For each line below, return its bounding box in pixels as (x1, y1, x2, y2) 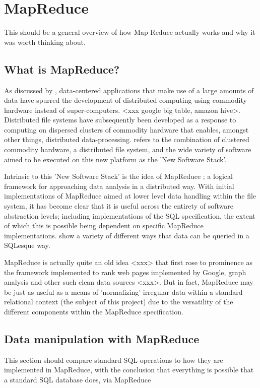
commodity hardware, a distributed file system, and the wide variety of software (4, 144, 251, 155)
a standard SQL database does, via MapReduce (4, 374, 151, 384)
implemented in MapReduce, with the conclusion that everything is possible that (4, 364, 254, 375)
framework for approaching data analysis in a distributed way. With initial (4, 180, 234, 191)
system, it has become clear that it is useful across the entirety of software (4, 201, 233, 211)
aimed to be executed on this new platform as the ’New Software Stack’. (4, 154, 227, 164)
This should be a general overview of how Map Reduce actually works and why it (4, 27, 255, 37)
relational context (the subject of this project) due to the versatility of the (4, 296, 233, 307)
